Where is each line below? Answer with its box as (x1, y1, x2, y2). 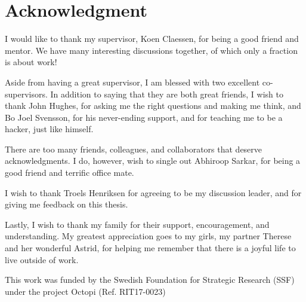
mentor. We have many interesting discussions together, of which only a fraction (5, 44, 298, 56)
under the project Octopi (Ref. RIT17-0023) (5, 285, 166, 297)
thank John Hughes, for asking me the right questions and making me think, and (5, 99, 301, 112)
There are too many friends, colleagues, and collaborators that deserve (5, 142, 262, 155)
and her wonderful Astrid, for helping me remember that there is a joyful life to (5, 242, 296, 254)
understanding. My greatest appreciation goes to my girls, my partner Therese (5, 230, 292, 242)
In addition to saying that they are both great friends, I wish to (50, 87, 283, 100)
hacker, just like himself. (5, 123, 94, 135)
